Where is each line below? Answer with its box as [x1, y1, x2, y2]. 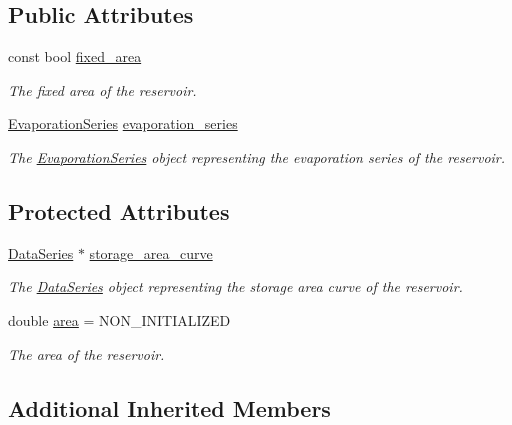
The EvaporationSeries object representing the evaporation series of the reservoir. [8, 146, 506, 167]
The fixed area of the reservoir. [8, 79, 197, 100]
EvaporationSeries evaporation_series [8, 113, 238, 134]
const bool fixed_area [8, 46, 142, 67]
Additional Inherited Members [8, 392, 331, 423]
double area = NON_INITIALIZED [8, 309, 231, 330]
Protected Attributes [8, 195, 230, 226]
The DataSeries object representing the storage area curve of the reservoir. [8, 276, 463, 297]
